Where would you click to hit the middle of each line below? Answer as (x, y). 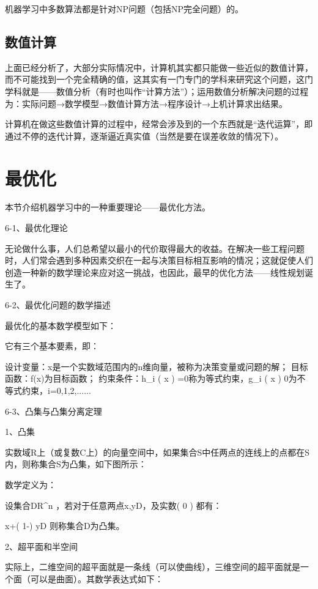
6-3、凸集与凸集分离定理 (54, 411)
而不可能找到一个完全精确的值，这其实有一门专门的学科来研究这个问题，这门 (159, 79)
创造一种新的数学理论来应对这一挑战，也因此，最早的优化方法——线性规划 (155, 272)
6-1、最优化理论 (36, 228)
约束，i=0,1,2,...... (56, 391)
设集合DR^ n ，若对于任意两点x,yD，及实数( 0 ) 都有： (113, 505)
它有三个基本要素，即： (52, 346)
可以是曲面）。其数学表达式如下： (97, 578)
